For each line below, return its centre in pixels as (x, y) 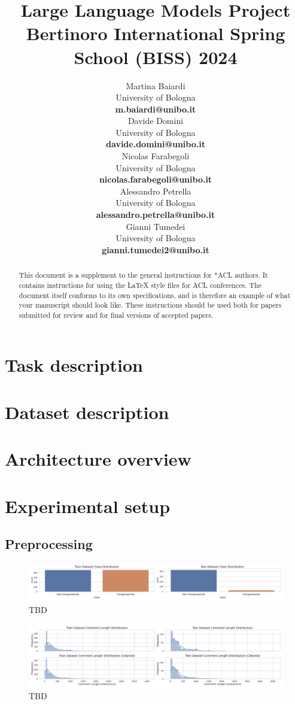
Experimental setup (88, 506)
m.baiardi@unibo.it (156, 109)
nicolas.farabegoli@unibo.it (156, 179)
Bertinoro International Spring (156, 33)
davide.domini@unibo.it (156, 144)
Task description (74, 365)
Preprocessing (49, 544)
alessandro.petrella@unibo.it (156, 215)
